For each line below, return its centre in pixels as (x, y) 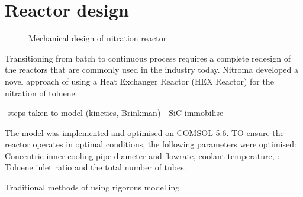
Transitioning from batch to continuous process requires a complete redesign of (148, 58)
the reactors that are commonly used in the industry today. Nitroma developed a (151, 70)
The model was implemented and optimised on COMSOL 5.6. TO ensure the (144, 132)
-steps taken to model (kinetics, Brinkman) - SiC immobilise (114, 113)
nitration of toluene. (41, 93)
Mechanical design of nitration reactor (98, 38)
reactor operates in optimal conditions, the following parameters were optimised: (151, 144)
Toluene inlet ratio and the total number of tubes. (96, 167)
